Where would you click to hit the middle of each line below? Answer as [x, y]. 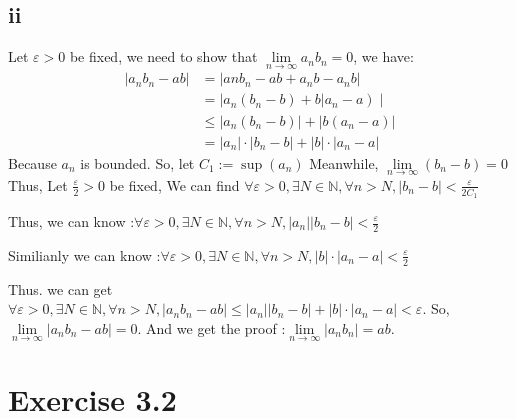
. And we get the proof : [211, 327]
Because [32, 162]
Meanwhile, [344, 162]
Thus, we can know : [71, 221]
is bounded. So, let [137, 162]
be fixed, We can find [174, 184]
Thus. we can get [60, 288]
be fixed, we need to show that [163, 56]
